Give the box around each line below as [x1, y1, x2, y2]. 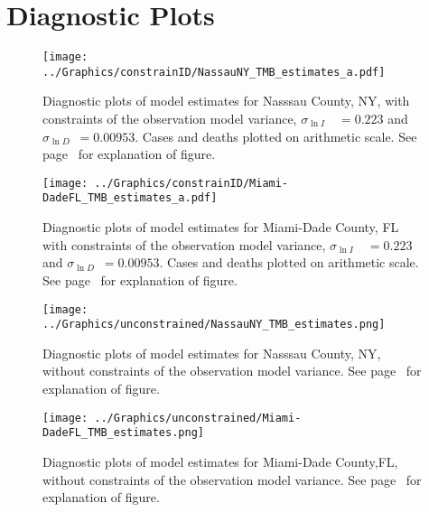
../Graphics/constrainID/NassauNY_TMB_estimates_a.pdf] [42, 65, 386, 79]
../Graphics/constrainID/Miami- [94, 176, 289, 190]
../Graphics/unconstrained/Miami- [94, 411, 302, 424]
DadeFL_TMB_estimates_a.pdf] [42, 191, 218, 205]
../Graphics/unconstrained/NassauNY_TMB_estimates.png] [42, 318, 386, 331]
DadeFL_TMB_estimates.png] [42, 426, 204, 440]
